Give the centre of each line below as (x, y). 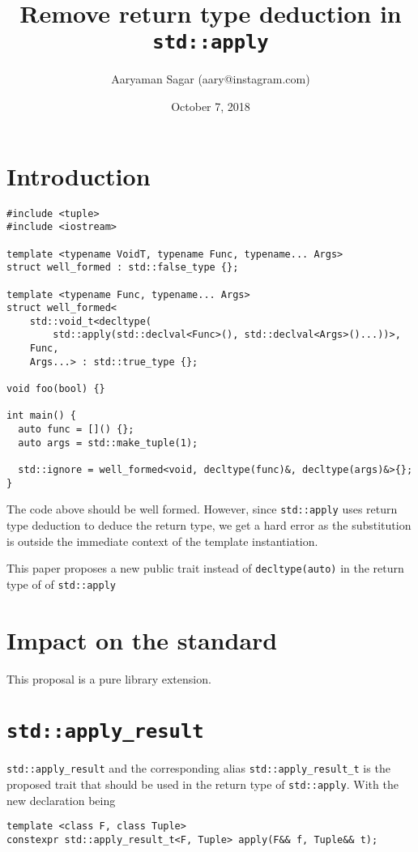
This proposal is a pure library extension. (109, 678)
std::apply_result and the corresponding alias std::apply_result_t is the (198, 768)
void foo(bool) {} (56, 389)
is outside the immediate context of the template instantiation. (162, 541)
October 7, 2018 (211, 106)
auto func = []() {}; (76, 430)
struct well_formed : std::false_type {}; (123, 268)
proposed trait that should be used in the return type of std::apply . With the (203, 784)
